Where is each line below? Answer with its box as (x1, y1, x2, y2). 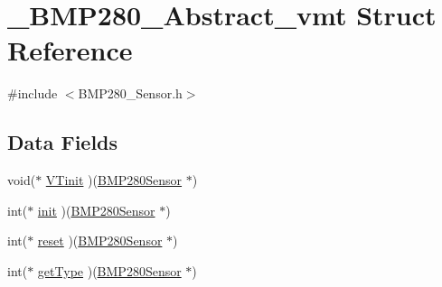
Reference (7, 32, 133, 69)
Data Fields (7, 128, 118, 156)
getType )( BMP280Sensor (37, 261, 182, 280)
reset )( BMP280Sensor (37, 231, 163, 250)
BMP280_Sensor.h (78, 84, 183, 103)
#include (7, 84, 58, 103)
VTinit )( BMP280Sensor (45, 171, 183, 190)
